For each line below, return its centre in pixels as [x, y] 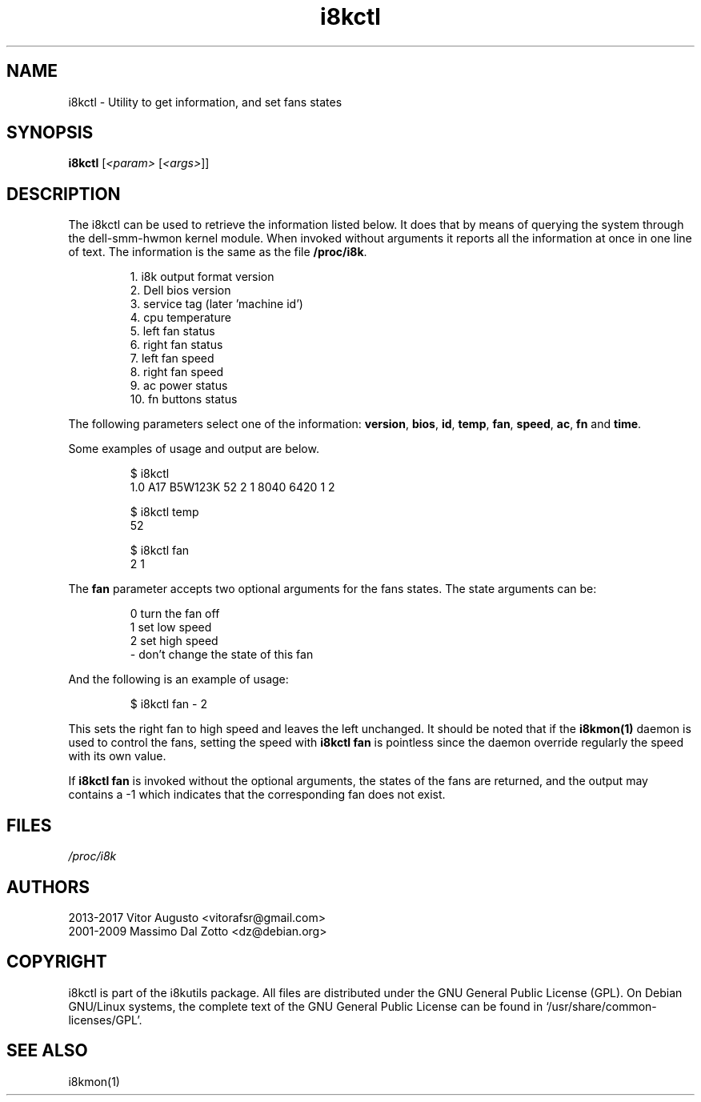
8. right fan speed [177, 372]
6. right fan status [176, 345]
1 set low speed [171, 627]
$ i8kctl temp [164, 512]
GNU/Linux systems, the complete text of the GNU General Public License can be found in [306, 1006]
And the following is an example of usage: [178, 679]
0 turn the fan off [175, 614]
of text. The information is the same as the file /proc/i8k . [218, 252]
